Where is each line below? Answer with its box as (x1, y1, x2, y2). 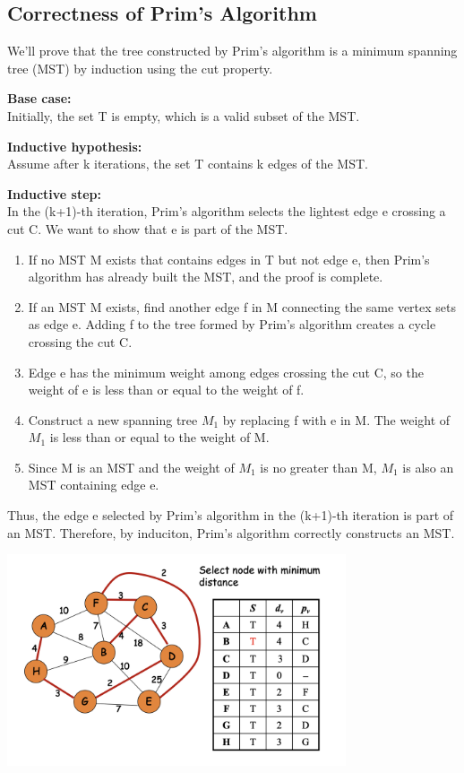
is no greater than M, (260, 457, 377, 476)
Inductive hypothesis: (7, 136, 142, 155)
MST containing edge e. (28, 475, 159, 494)
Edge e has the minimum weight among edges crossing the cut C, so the (28, 362, 424, 381)
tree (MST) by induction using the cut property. (7, 58, 273, 77)
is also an (402, 457, 454, 476)
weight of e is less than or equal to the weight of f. (28, 380, 305, 399)
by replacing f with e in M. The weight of (222, 410, 451, 429)
